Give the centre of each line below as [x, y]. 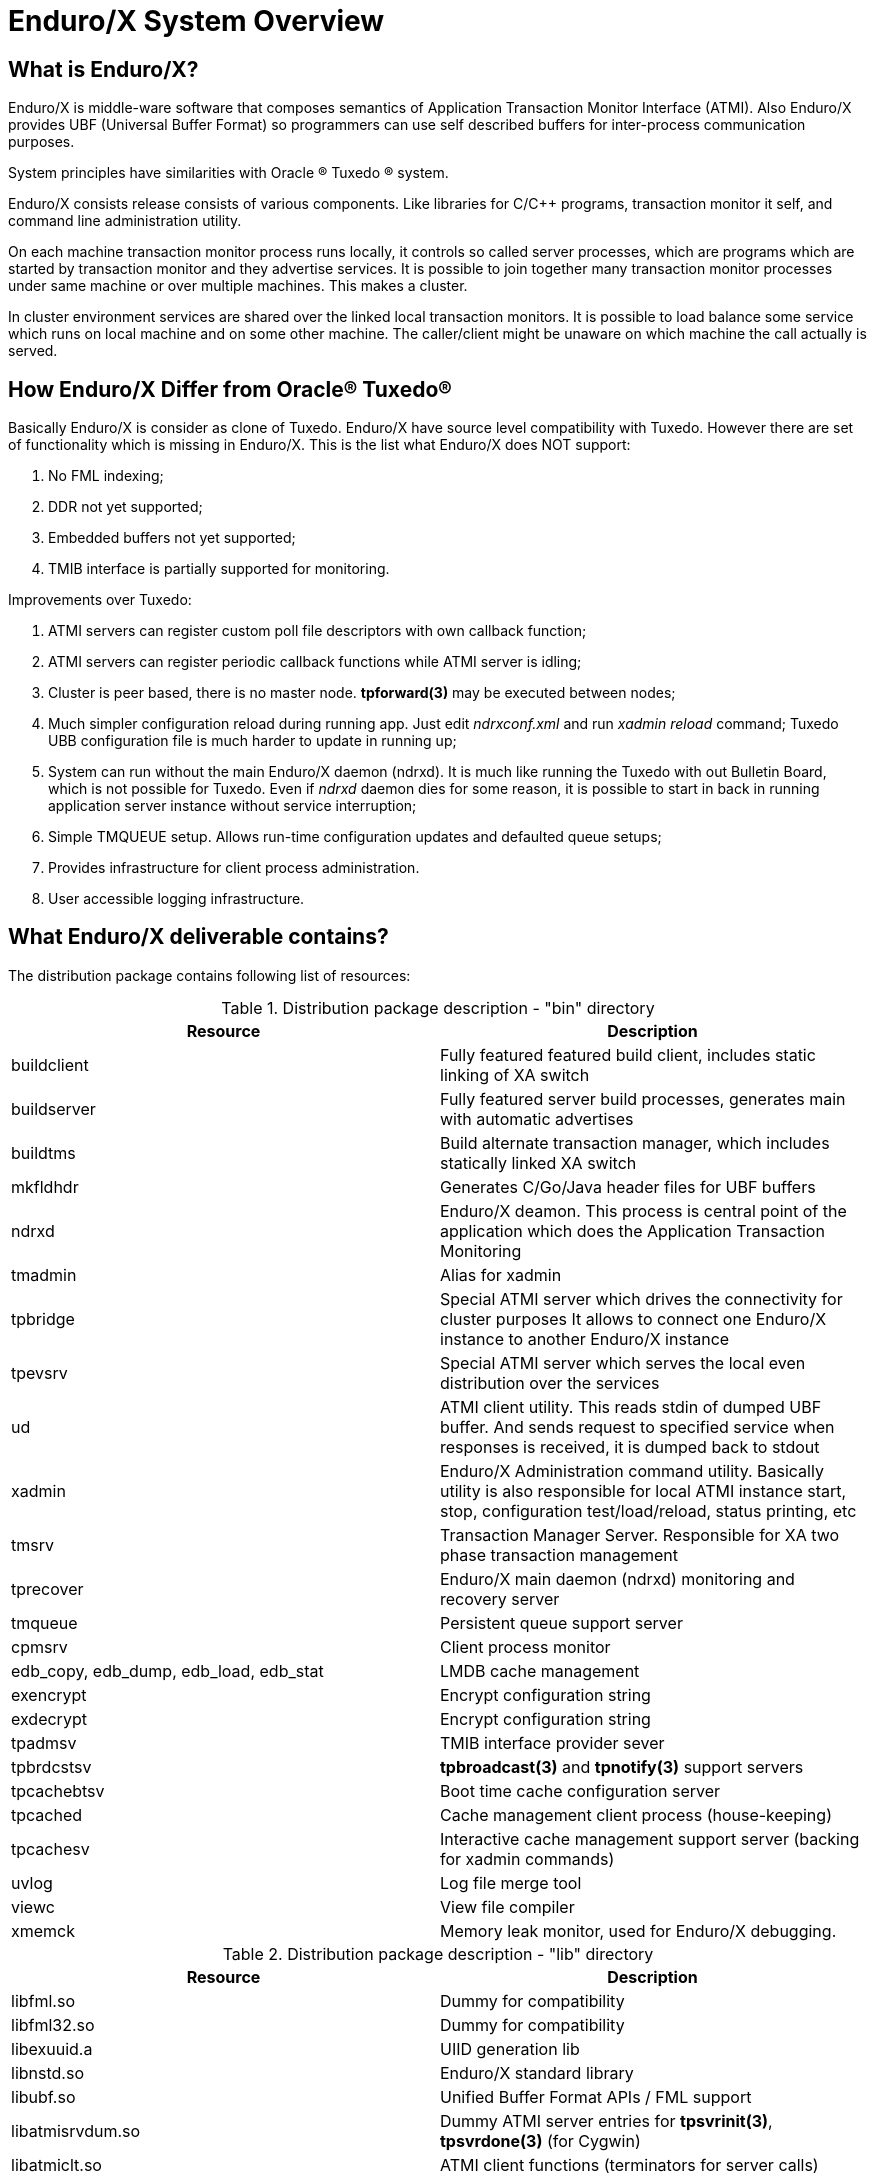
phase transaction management [559, 1554]
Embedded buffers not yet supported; [172, 538]
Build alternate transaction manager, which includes [635, 1142]
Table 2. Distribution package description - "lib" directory [438, 1953]
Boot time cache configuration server [580, 1790]
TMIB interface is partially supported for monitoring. [219, 569]
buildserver [53, 1108]
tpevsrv [39, 1372]
